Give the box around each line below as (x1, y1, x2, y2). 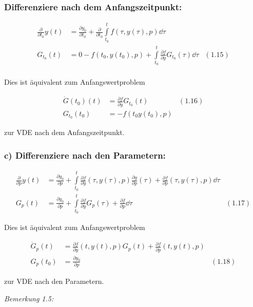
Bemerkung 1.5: (4, 293, 54, 303)
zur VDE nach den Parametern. (4, 276, 104, 286)
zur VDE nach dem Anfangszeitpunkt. (4, 127, 125, 138)
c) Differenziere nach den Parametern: (4, 148, 166, 161)
